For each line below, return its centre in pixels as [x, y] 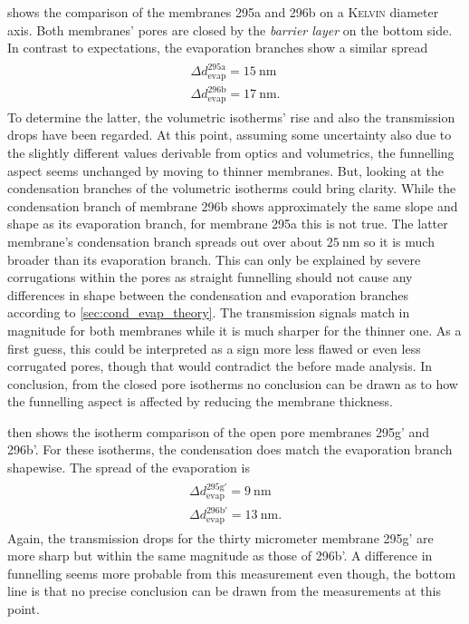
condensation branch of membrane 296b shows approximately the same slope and [233, 205]
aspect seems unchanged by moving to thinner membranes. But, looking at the [226, 170]
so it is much [399, 241]
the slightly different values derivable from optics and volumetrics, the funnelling [231, 152]
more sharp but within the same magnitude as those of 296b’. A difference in [220, 556]
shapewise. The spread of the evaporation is [129, 468]
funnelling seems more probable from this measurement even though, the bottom [232, 573]
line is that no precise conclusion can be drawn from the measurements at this [224, 591]
